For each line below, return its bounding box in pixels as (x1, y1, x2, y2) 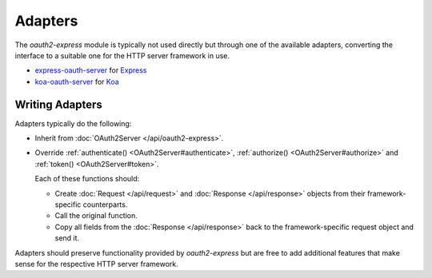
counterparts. (82, 200, 128, 209)
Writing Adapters (14, 97, 103, 111)
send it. (54, 233, 80, 243)
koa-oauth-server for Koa (34, 77, 119, 86)
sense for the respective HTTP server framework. (14, 259, 179, 268)
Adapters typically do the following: (14, 118, 132, 128)
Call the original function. (54, 211, 138, 220)
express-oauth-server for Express (34, 66, 147, 75)
